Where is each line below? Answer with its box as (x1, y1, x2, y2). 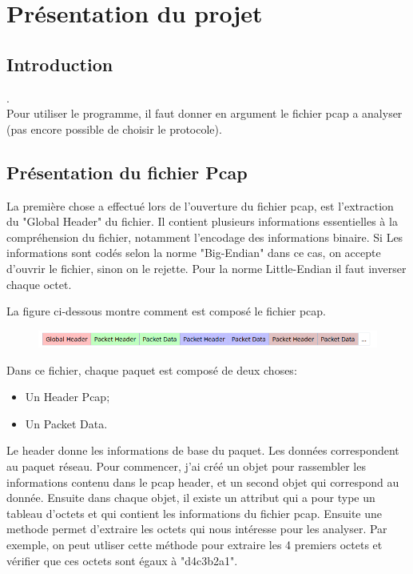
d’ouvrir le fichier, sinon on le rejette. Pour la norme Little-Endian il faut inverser (6, 259, 407, 276)
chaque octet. (6, 275, 72, 292)
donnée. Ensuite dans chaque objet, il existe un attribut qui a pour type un (6, 489, 375, 506)
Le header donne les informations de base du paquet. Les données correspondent (6, 442, 399, 459)
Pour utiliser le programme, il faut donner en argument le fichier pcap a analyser (6, 105, 403, 122)
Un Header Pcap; (25, 388, 110, 405)
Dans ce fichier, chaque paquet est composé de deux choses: (6, 361, 297, 378)
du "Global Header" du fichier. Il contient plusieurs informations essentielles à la (6, 213, 398, 230)
